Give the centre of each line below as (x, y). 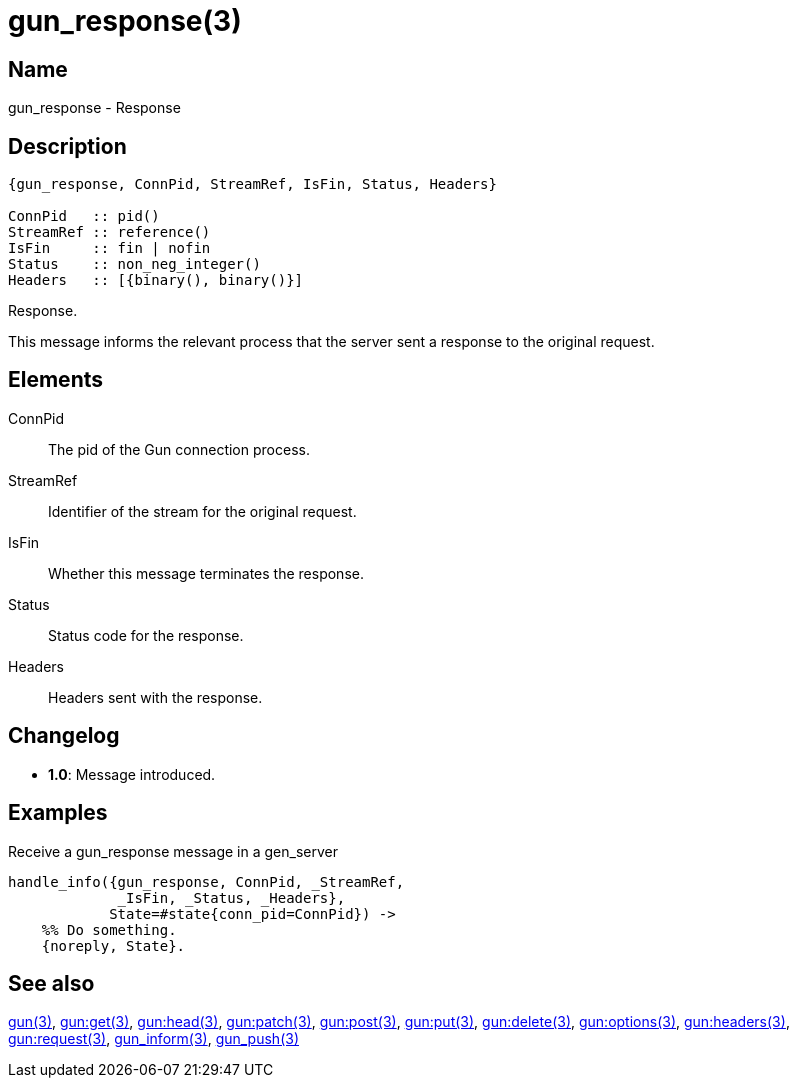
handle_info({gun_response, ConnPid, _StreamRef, (206, 881)
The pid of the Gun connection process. (179, 449)
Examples (58, 813)
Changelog (64, 736)
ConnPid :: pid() (84, 216)
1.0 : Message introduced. (132, 774)
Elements (56, 380)
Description (67, 146)
